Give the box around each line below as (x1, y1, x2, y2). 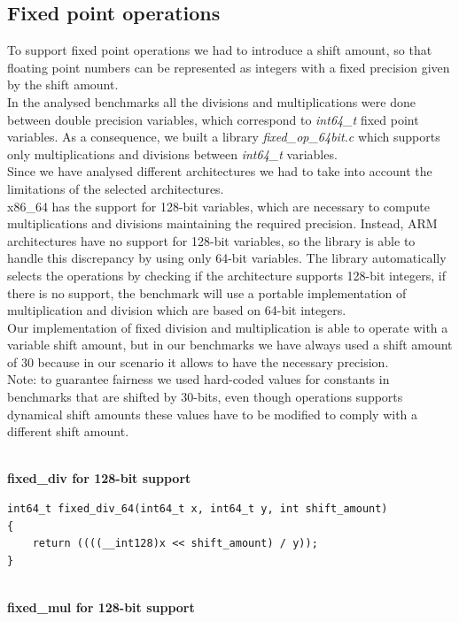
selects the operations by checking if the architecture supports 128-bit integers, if (7, 265, 446, 284)
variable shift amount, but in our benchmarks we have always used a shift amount (7, 335, 453, 354)
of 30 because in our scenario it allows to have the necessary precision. (7, 352, 389, 371)
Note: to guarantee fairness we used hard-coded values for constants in (7, 370, 390, 388)
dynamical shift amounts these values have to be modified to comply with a (7, 404, 418, 423)
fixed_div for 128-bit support (7, 469, 191, 488)
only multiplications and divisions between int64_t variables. (7, 144, 338, 163)
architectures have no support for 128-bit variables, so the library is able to (7, 231, 416, 250)
